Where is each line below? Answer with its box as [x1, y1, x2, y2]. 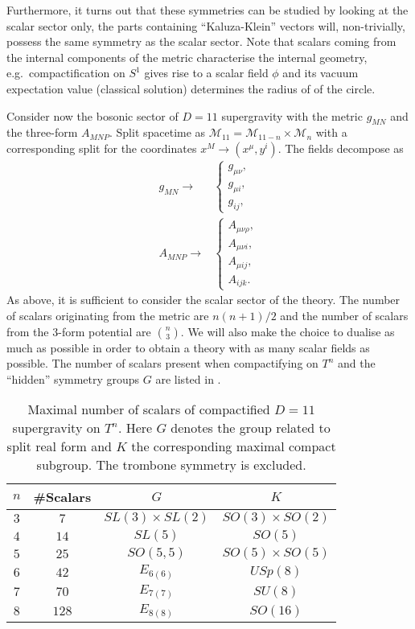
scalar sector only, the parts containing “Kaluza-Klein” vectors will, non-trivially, [6, 17, 405, 34]
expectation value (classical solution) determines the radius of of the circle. [6, 80, 376, 97]
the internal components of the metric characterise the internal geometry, [6, 48, 368, 65]
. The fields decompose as [277, 139, 404, 156]
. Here [117, 418, 153, 438]
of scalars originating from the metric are [6, 307, 209, 324]
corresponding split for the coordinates [6, 139, 197, 156]
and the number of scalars [280, 307, 409, 324]
